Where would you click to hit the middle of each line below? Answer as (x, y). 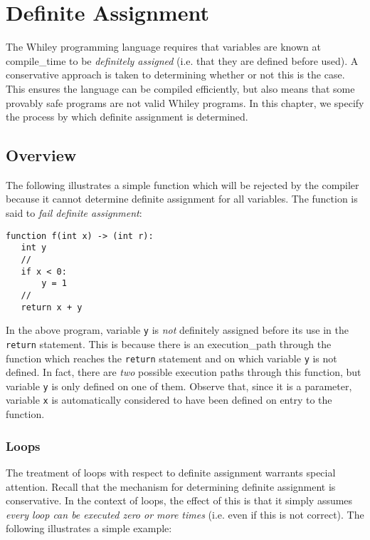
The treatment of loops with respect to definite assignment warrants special (171, 472)
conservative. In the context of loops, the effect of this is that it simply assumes (179, 500)
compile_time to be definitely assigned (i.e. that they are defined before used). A (182, 60)
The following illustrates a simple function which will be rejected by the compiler (183, 184)
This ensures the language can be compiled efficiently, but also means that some (180, 88)
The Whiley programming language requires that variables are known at (163, 47)
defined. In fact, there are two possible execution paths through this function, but (184, 372)
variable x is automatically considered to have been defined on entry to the (169, 400)
